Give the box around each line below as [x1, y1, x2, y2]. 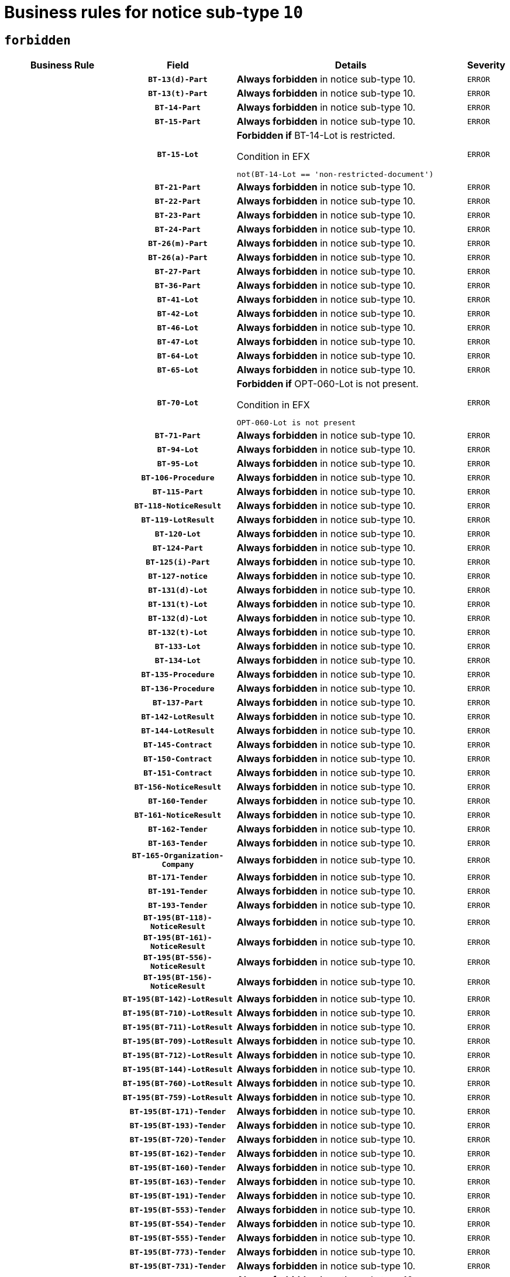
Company [161, 860, 194, 869]
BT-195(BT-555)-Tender [129, 1233, 226, 1242]
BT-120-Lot [154, 529, 201, 538]
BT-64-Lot [157, 351, 199, 360]
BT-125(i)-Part [146, 557, 210, 566]
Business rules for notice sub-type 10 [4, 2, 303, 22]
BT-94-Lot [157, 445, 199, 454]
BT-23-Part [154, 210, 201, 220]
